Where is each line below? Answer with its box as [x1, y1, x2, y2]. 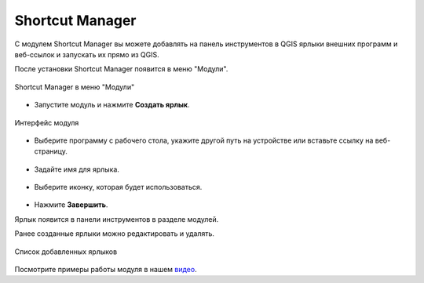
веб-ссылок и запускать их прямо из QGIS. [14, 49, 160, 59]
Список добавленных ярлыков [14, 247, 118, 256]
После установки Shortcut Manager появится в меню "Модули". [14, 64, 228, 74]
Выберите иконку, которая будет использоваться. [34, 183, 203, 192]
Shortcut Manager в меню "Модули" [14, 82, 135, 92]
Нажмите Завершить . [34, 200, 108, 209]
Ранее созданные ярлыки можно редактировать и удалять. [14, 229, 215, 238]
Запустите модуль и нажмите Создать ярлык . [34, 100, 190, 110]
